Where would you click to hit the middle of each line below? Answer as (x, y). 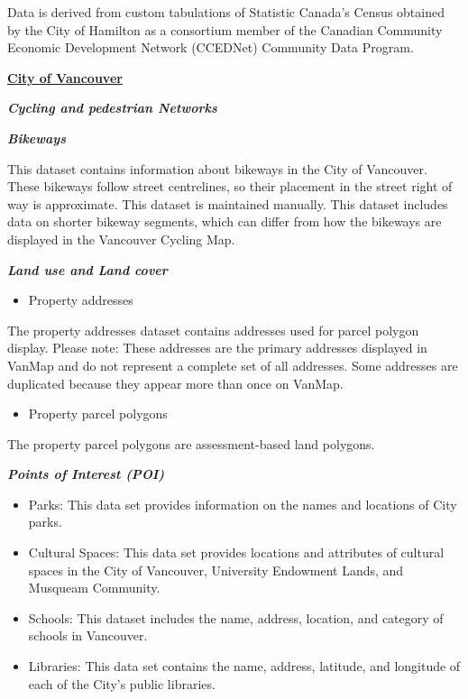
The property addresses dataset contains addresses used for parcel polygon (213, 330)
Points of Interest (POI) (86, 474)
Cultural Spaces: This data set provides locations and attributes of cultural (236, 552)
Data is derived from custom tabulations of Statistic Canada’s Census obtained (226, 12)
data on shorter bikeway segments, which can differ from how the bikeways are (225, 221)
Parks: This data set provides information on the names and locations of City (243, 504)
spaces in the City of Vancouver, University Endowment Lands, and (216, 570)
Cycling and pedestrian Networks (112, 108)
